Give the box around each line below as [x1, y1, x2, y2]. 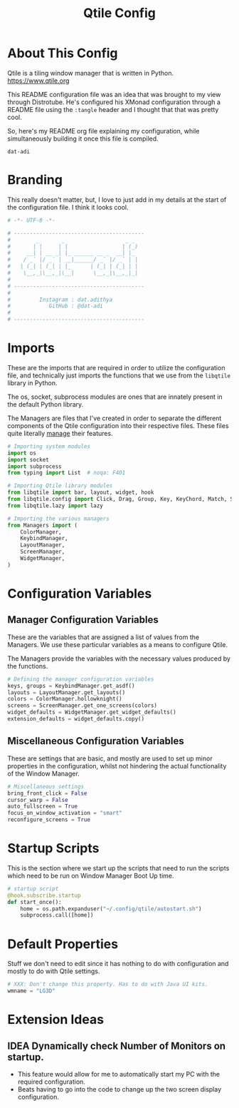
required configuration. [17, 1077, 85, 1086]
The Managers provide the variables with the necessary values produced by [7, 654, 231, 663]
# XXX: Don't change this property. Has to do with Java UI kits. [7, 981, 208, 988]
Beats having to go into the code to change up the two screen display [17, 1085, 222, 1093]
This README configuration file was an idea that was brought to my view [7, 90, 221, 98]
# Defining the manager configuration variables [7, 676, 154, 683]
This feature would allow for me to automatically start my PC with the [17, 1070, 221, 1078]
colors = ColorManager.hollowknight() [7, 696, 122, 703]
